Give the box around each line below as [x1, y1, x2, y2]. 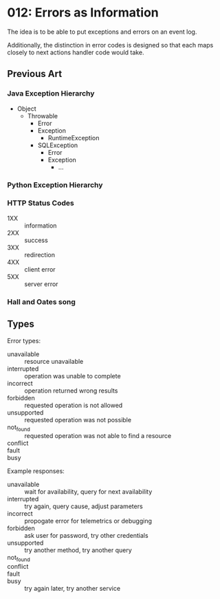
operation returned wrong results [24, 386, 118, 395]
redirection [24, 250, 55, 259]
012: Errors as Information [7, 5, 159, 21]
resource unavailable [24, 357, 84, 365]
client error [24, 265, 56, 273]
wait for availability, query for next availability [24, 488, 153, 496]
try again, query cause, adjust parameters [24, 502, 143, 510]
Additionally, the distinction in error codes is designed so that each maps [7, 41, 214, 49]
